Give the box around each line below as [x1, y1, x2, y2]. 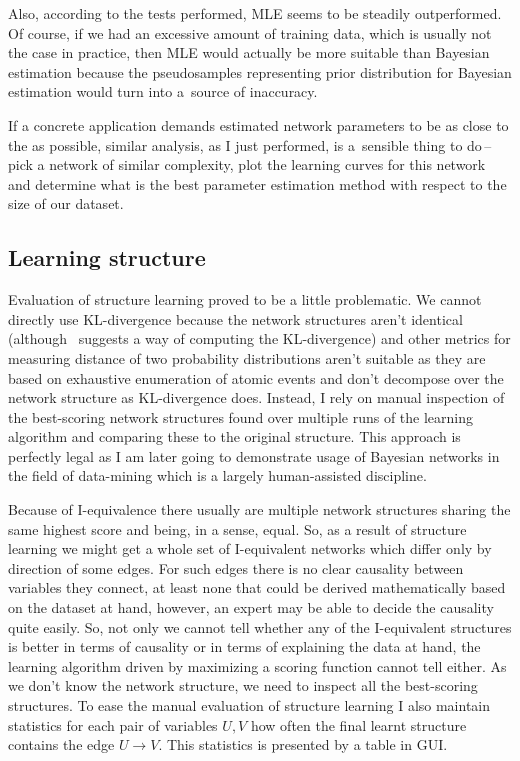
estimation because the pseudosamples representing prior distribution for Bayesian [8, 61, 512, 82]
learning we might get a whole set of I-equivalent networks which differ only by [8, 538, 492, 559]
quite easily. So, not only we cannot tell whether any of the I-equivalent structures [8, 616, 512, 637]
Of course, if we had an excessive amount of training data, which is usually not [8, 22, 492, 43]
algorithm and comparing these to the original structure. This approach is [8, 426, 461, 447]
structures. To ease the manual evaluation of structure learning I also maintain [8, 695, 491, 716]
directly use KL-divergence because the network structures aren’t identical [8, 308, 463, 329]
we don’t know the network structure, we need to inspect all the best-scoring [8, 675, 478, 696]
